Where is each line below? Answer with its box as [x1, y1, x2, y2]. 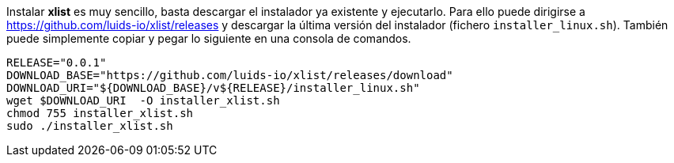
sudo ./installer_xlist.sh [6, 119, 173, 132]
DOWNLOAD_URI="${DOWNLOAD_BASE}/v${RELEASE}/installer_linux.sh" [6, 81, 420, 94]
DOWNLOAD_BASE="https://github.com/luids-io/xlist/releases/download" [6, 69, 453, 81]
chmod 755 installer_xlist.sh [6, 107, 194, 119]
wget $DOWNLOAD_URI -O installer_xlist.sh [6, 94, 280, 107]
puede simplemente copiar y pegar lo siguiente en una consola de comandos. [6, 32, 411, 45]
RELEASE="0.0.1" [6, 56, 107, 69]
